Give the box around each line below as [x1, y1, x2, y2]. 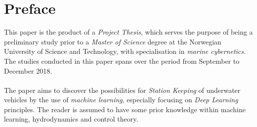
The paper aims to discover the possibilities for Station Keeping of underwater [4, 85, 241, 95]
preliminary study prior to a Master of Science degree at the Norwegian [4, 36, 221, 46]
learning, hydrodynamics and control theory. [4, 114, 138, 124]
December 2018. [4, 65, 52, 76]
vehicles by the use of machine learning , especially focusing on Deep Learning [4, 94, 238, 105]
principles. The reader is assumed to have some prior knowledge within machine [4, 104, 246, 114]
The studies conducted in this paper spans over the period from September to [4, 55, 240, 66]
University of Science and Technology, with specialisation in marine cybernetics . [4, 46, 246, 56]
